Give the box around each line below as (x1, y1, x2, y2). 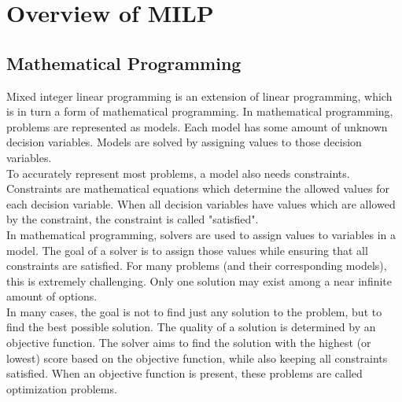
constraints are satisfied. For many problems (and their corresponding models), (6, 257, 387, 274)
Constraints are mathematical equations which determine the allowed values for (6, 180, 389, 197)
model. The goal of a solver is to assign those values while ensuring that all (6, 242, 368, 258)
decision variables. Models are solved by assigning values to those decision (6, 134, 362, 150)
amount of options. (6, 288, 98, 304)
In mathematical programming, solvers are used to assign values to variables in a (6, 226, 396, 242)
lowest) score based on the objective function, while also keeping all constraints (6, 349, 388, 366)
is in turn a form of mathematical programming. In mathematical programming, (6, 103, 393, 120)
